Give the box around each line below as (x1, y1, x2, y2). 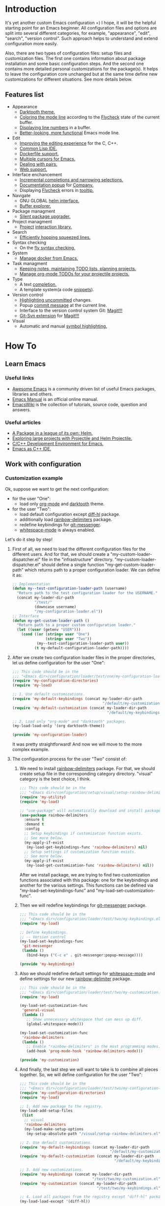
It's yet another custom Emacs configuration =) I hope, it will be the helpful (5, 20, 156, 26)
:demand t (24, 822, 44, 827)
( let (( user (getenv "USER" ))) (17, 627, 81, 633)
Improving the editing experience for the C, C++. (19, 140, 118, 146)
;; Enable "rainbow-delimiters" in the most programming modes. (26, 1044, 161, 1049)
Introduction (5, 3, 57, 15)
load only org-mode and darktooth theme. (19, 501, 105, 507)
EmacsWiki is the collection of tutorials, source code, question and (12, 401, 147, 407)
